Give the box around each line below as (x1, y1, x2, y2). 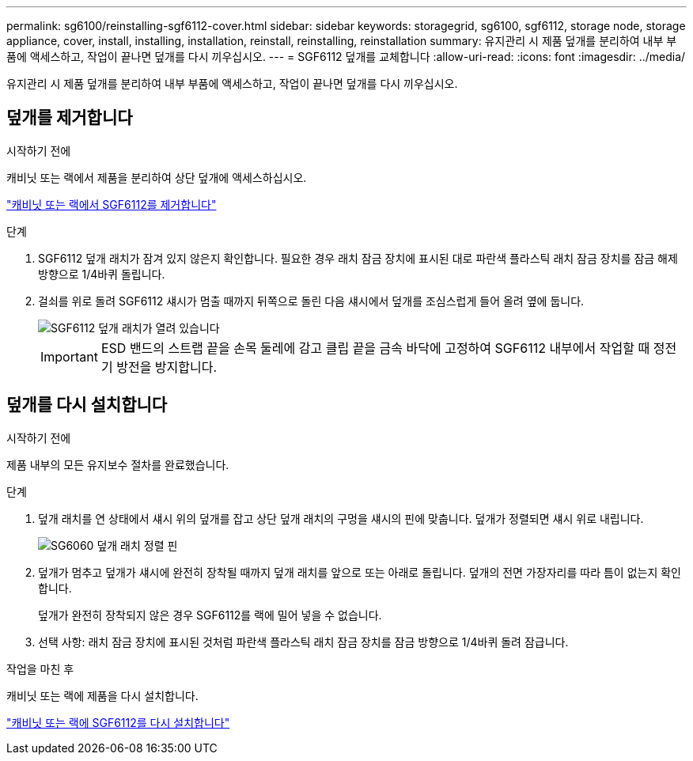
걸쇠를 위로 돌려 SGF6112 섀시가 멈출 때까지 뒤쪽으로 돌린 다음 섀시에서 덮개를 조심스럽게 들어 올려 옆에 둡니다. (38, 293, 585, 308)
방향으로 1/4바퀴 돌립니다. (38, 267, 165, 281)
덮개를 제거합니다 (6, 108, 133, 128)
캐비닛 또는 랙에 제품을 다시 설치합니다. (6, 688, 199, 702)
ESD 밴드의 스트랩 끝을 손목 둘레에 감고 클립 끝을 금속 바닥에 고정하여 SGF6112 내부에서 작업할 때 (100, 339, 650, 356)
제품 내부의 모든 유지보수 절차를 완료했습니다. (6, 457, 229, 471)
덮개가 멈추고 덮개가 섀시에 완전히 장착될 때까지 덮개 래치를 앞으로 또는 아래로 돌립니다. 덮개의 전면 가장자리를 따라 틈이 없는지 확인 (38, 565, 682, 579)
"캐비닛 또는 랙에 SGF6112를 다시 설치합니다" (6, 715, 230, 729)
